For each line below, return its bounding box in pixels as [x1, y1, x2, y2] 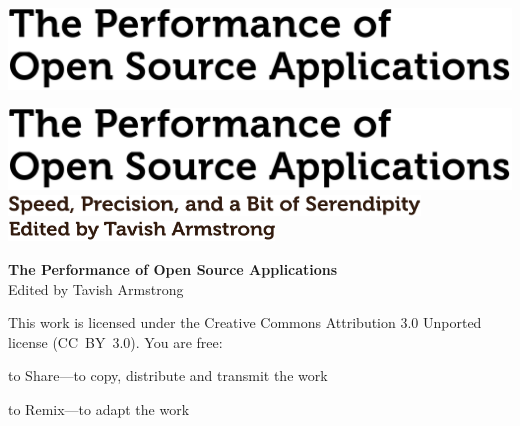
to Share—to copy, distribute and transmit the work [8, 365, 328, 386]
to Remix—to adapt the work [8, 398, 190, 419]
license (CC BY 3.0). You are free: [8, 331, 223, 352]
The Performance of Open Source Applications [8, 259, 338, 280]
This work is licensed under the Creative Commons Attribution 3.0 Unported [8, 312, 482, 333]
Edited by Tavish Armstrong [8, 278, 184, 299]
